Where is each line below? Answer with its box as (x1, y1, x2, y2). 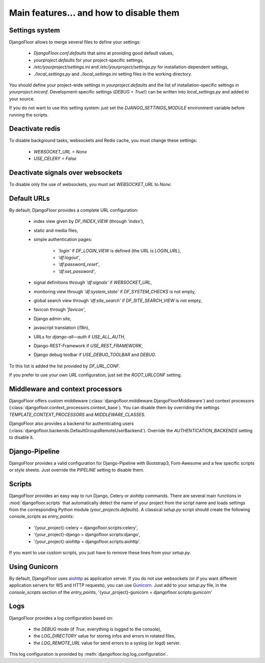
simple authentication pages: (33, 237, 92, 242)
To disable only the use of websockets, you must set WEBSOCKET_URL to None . (9, 181, 172, 187)
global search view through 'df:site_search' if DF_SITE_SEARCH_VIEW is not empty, (33, 298, 202, 303)
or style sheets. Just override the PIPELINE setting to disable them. (9, 467, 144, 473)
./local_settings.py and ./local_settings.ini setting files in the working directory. (33, 71, 192, 77)
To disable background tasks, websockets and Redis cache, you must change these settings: (9, 138, 197, 144)
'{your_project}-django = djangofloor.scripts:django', (33, 532, 140, 538)
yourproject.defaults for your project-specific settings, (33, 57, 144, 63)
